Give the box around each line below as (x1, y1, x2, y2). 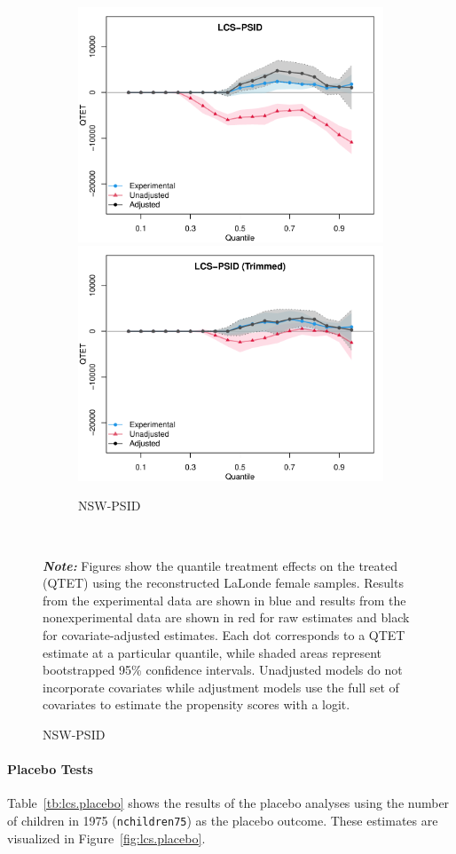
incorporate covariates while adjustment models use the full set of (43, 677, 399, 696)
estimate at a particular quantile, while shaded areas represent (43, 643, 381, 661)
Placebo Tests (7, 760, 93, 779)
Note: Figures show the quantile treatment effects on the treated (43, 556, 398, 574)
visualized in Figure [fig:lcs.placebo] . (7, 828, 206, 847)
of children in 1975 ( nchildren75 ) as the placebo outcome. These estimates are (7, 811, 438, 829)
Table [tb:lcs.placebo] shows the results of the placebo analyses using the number (7, 794, 450, 812)
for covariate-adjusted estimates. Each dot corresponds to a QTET (43, 625, 405, 644)
